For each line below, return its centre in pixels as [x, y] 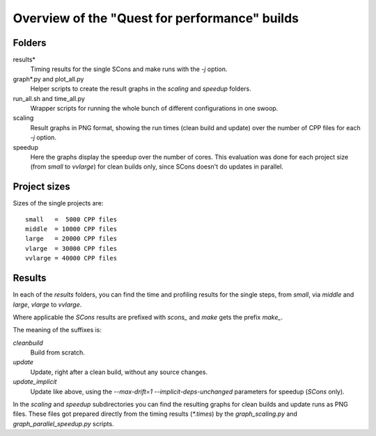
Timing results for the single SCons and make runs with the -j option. [129, 69]
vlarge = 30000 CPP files [71, 248]
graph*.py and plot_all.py [48, 79]
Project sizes [42, 187]
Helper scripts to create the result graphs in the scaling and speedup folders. [141, 89]
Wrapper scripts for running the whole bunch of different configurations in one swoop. [154, 109]
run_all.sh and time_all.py [49, 98]
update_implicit [35, 382]
